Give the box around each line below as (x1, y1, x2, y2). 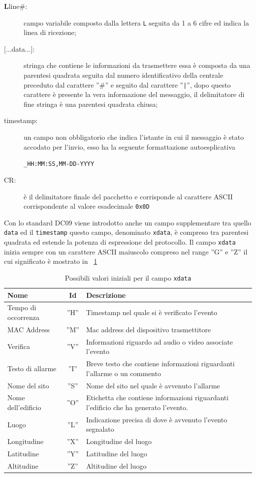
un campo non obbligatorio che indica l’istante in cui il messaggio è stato (24, 132, 244, 142)
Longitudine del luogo (86, 436, 152, 446)
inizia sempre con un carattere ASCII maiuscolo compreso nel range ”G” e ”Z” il (4, 246, 248, 256)
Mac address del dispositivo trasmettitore (86, 324, 211, 334)
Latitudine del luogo (86, 448, 147, 459)
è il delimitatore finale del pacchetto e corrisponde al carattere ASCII (24, 191, 233, 201)
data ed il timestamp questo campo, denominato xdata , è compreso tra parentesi (4, 227, 249, 237)
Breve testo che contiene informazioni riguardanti (86, 358, 235, 369)
